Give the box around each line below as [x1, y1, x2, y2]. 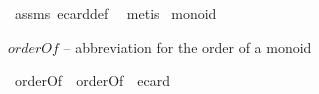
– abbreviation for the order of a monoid [63, 36, 312, 57]
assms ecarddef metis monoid [14, 3, 217, 23]
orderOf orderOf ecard [14, 70, 171, 91]
